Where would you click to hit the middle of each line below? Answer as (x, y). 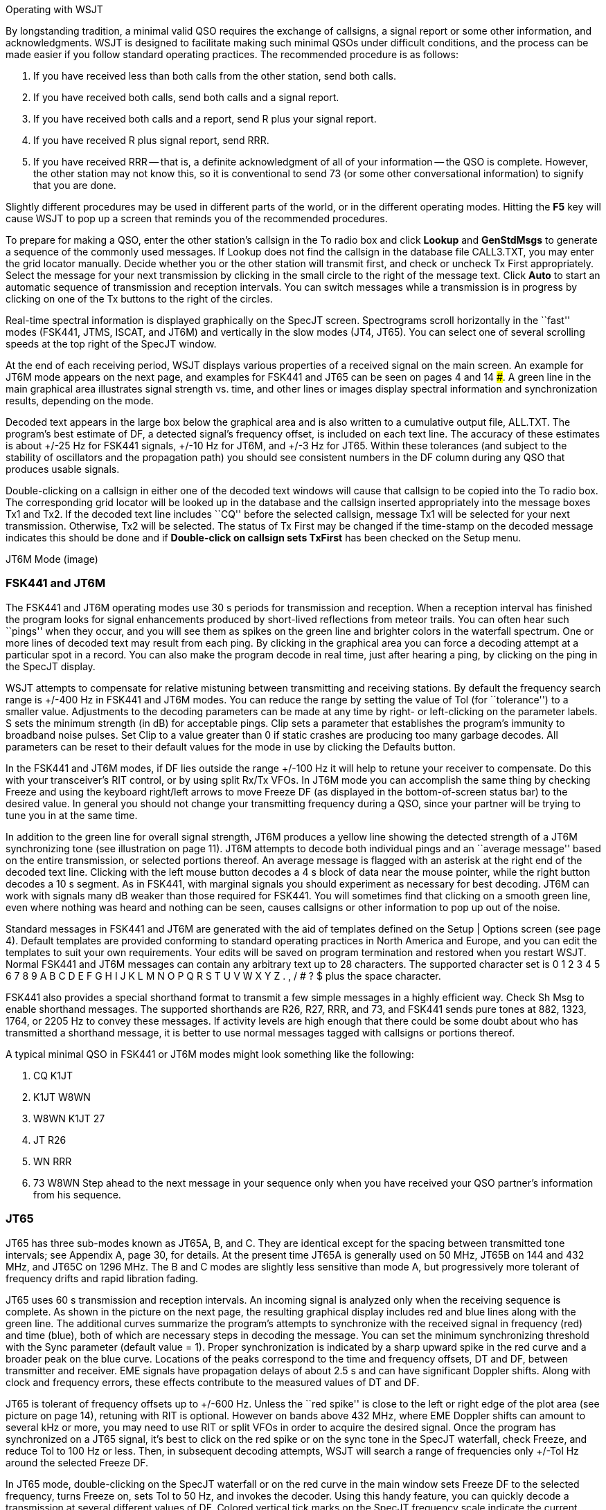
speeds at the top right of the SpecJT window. (111, 344)
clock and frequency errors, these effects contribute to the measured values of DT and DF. (213, 1382)
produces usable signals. (63, 469)
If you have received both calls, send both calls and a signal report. (186, 97)
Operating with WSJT (54, 9)
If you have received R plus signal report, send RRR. (151, 140)
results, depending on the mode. (80, 401)
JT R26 (50, 1140)
